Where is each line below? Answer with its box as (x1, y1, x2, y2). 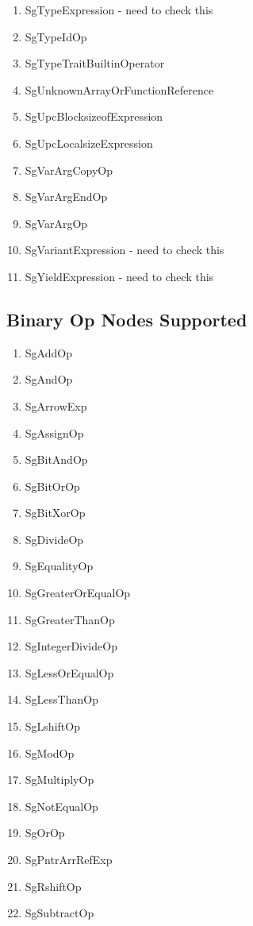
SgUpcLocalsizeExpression (25, 134, 153, 151)
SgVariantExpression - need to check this (25, 241, 224, 258)
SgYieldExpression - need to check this (25, 268, 214, 284)
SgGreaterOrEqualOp (25, 585, 131, 601)
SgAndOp (25, 371, 73, 388)
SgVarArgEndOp (25, 188, 108, 205)
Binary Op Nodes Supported (6, 307, 247, 331)
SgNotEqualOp (25, 797, 98, 814)
